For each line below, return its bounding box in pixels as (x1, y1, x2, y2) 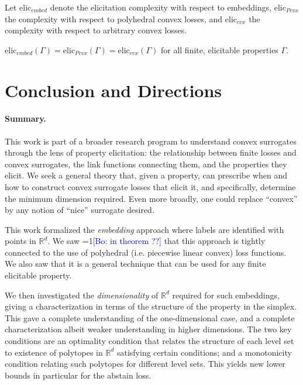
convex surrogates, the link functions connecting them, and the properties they (5, 157, 287, 170)
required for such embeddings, (172, 288, 280, 301)
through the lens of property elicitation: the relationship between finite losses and (5, 146, 297, 159)
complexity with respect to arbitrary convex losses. (5, 24, 187, 36)
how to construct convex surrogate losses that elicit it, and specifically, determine (5, 180, 296, 192)
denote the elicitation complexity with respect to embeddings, (50, 1, 272, 13)
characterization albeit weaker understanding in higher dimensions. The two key (5, 323, 292, 335)
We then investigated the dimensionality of (5, 288, 159, 301)
